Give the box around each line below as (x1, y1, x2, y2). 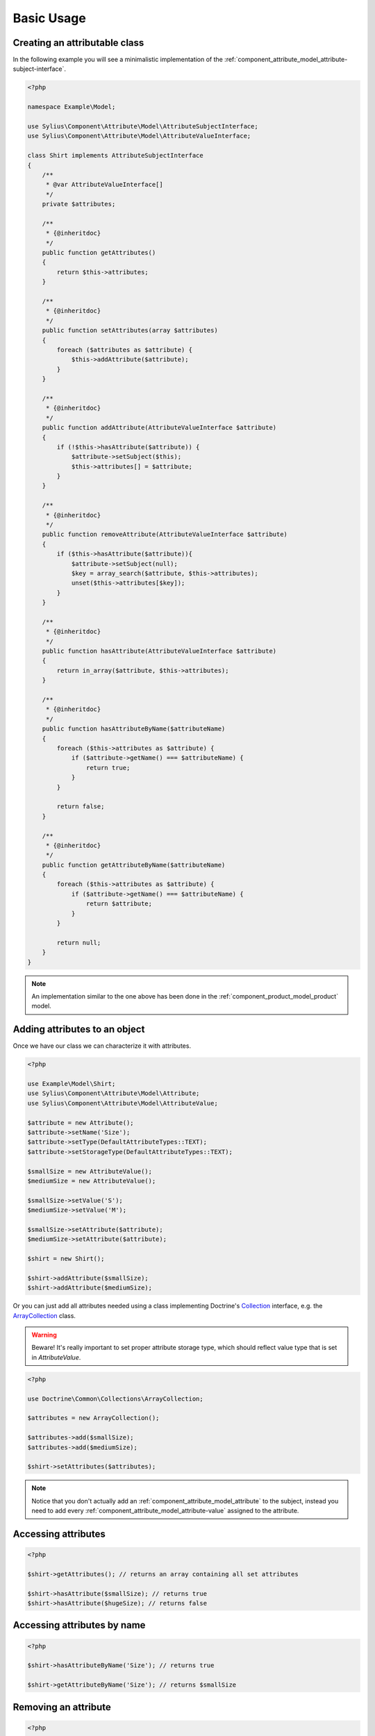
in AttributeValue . (31, 1353, 81, 1361)
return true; (85, 764, 131, 771)
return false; (56, 803, 105, 810)
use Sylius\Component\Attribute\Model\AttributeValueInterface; (27, 132, 251, 140)
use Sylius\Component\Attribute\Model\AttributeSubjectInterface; (27, 122, 258, 130)
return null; (56, 938, 101, 946)
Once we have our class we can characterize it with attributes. (12, 1042, 191, 1050)
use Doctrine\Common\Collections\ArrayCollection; (27, 1394, 204, 1403)
